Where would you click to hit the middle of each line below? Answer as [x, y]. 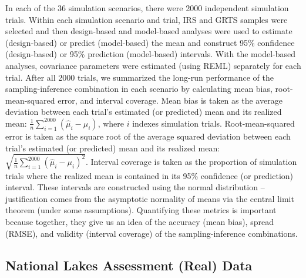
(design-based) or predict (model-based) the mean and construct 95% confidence [150, 42]
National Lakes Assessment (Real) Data [129, 265]
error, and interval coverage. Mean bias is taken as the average [170, 100]
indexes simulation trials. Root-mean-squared [213, 123]
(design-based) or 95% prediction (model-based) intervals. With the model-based [151, 54]
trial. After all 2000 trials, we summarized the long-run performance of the [139, 77]
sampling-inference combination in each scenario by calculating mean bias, [139, 89]
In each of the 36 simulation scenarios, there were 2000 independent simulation [147, 8]
